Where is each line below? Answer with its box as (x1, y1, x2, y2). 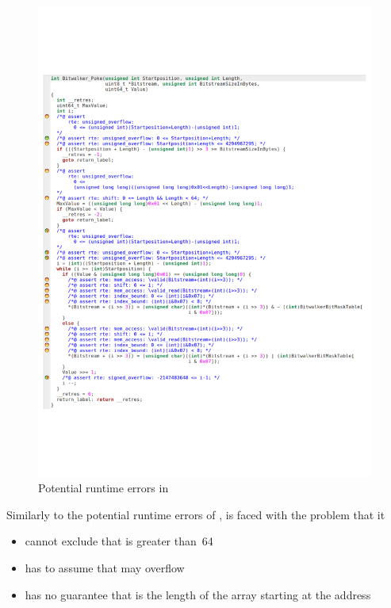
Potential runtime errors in (38, 480, 169, 496)
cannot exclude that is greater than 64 (25, 533, 213, 549)
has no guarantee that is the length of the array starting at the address (25, 586, 371, 602)
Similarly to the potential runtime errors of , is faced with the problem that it (6, 506, 385, 522)
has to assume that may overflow (25, 560, 185, 576)
